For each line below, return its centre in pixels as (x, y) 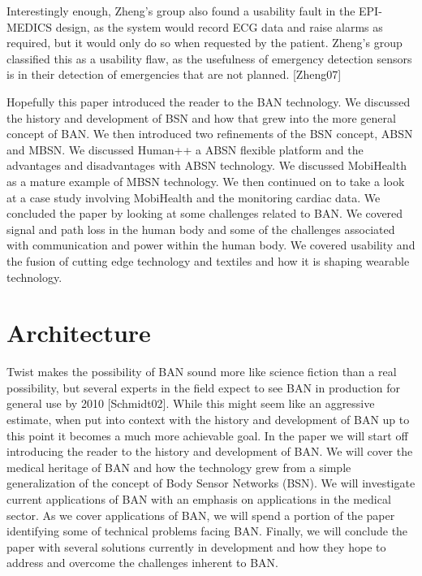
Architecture (79, 333)
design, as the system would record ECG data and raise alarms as (219, 26)
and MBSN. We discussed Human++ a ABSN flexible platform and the (185, 149)
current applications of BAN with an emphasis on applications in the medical (199, 498)
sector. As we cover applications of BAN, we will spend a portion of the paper (201, 515)
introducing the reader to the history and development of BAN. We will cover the (210, 451)
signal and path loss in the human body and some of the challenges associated (201, 229)
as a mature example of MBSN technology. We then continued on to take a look (206, 181)
